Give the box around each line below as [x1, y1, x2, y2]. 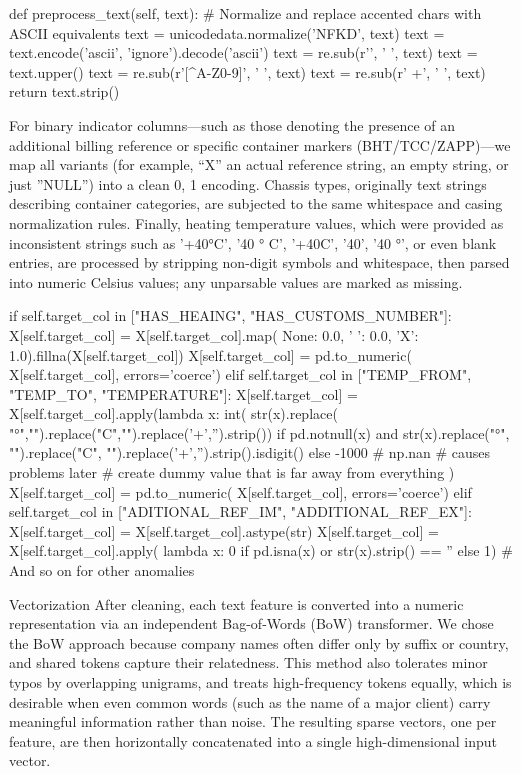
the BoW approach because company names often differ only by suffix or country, [9, 632, 509, 653]
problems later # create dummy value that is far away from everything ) [9, 462, 455, 483]
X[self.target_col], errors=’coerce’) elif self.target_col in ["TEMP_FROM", [9, 364, 472, 385]
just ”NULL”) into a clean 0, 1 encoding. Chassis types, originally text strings [9, 173, 487, 194]
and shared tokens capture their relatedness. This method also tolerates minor [9, 652, 488, 673]
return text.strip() [9, 81, 120, 102]
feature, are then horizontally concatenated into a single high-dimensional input [9, 730, 497, 751]
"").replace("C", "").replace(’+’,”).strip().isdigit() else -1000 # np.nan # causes [9, 442, 491, 463]
